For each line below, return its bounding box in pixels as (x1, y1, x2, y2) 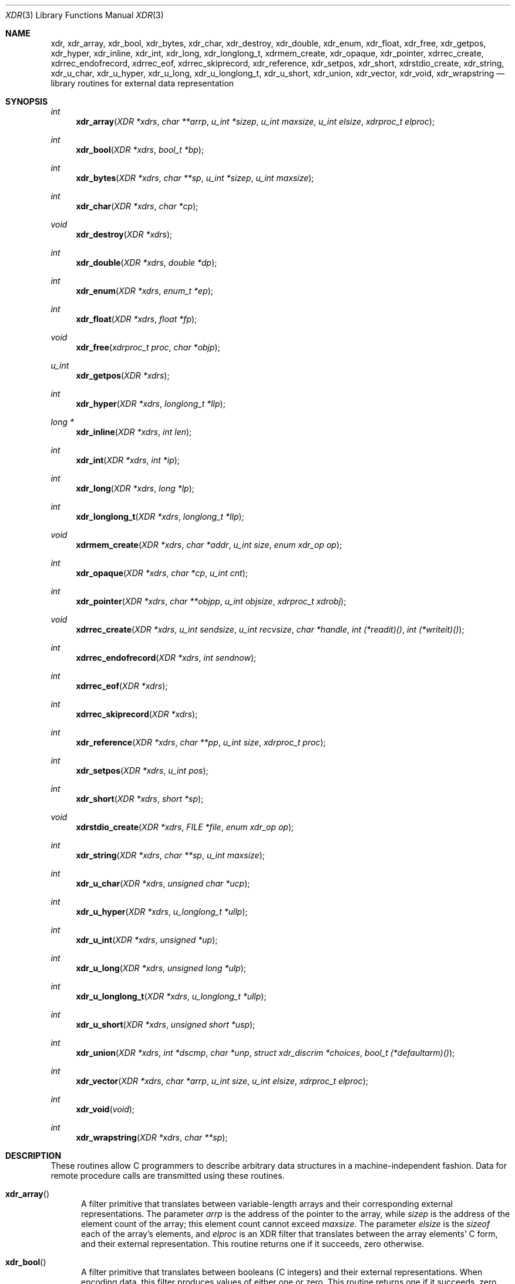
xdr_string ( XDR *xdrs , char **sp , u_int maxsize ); (76, 850, 265, 860)
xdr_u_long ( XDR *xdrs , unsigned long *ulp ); (76, 963, 247, 973)
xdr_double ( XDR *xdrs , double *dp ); (76, 258, 217, 267)
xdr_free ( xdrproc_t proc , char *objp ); (76, 342, 220, 352)
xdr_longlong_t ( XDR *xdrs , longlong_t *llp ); (76, 511, 244, 521)
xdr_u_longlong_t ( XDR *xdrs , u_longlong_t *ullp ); (76, 991, 267, 1001)
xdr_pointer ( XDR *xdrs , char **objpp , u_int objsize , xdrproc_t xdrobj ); (76, 596, 346, 606)
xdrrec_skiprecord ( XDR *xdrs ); (76, 709, 198, 719)
